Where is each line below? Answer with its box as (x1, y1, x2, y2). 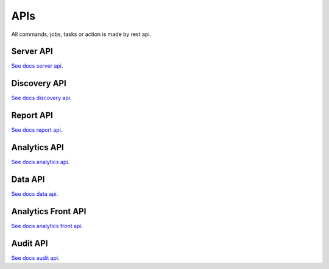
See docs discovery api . (11, 95, 72, 102)
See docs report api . (11, 126, 63, 134)
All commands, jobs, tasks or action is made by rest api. (11, 30, 152, 38)
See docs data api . (11, 190, 58, 198)
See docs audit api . (11, 254, 60, 262)
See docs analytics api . (11, 159, 70, 166)
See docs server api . (11, 62, 63, 70)
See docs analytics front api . (11, 222, 83, 229)
